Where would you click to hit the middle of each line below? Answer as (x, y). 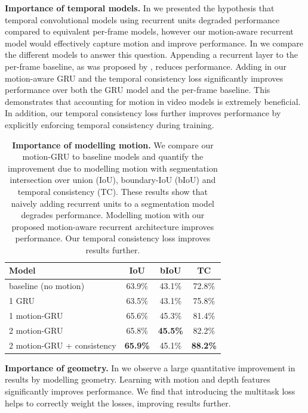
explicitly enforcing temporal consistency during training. (110, 124)
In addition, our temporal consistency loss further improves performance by (143, 113)
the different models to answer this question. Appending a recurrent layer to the (151, 55)
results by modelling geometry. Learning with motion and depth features (138, 379)
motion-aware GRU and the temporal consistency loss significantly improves (144, 78)
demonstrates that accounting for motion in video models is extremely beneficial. (153, 101)
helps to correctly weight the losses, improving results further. (118, 403)
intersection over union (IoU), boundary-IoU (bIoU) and (113, 180)
